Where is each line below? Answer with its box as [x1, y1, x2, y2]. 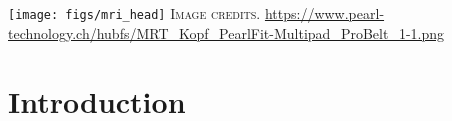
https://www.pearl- [264, 3, 385, 23]
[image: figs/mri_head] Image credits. [8, 3, 261, 23]
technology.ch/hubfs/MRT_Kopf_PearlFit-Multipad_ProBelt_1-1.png [8, 22, 445, 43]
